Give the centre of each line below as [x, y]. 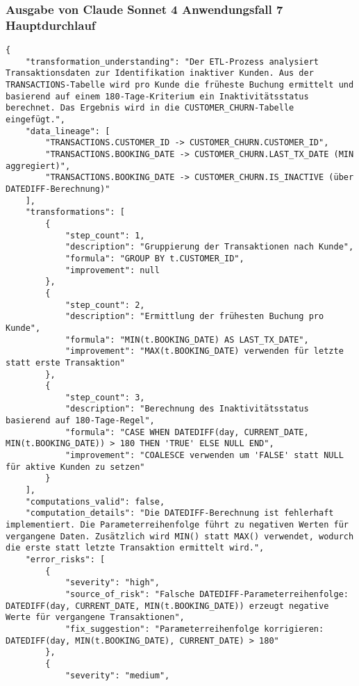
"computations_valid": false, [95, 501]
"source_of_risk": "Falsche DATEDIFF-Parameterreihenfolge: [207, 594]
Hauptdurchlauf [51, 25]
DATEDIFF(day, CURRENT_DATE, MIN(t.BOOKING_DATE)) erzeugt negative [167, 606]
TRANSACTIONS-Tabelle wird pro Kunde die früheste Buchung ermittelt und [180, 85]
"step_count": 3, [105, 397]
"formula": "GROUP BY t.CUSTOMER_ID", [155, 258]
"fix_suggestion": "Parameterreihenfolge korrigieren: [194, 629]
